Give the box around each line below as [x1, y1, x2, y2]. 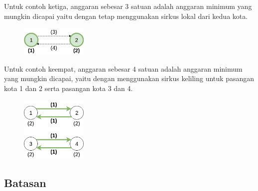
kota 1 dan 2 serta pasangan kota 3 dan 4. [4, 83, 133, 94]
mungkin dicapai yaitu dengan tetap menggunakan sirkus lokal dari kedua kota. [4, 10, 248, 21]
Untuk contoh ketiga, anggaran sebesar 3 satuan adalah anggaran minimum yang [4, 1, 252, 11]
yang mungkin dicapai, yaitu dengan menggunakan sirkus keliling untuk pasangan [4, 73, 255, 84]
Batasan [4, 175, 46, 190]
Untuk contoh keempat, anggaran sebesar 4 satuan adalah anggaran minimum [4, 63, 243, 74]
